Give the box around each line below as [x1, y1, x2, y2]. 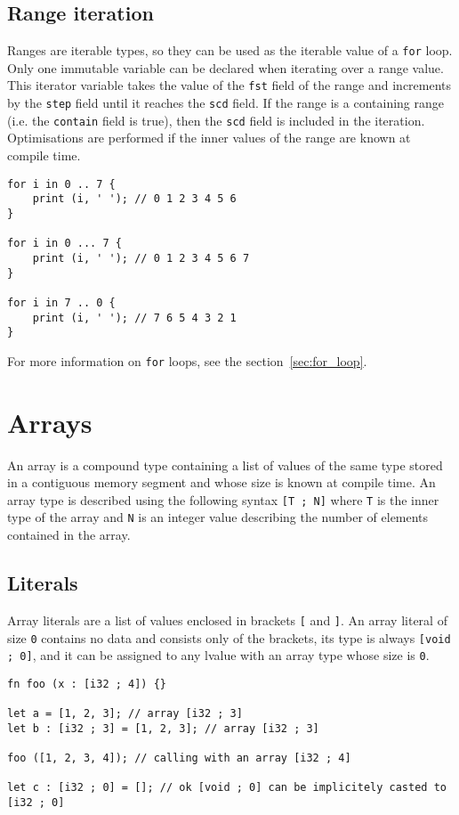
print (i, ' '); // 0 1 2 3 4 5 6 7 [32, 251, 250, 265]
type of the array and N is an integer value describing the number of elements [7, 508, 429, 526]
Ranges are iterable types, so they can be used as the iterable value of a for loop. [7, 41, 453, 60]
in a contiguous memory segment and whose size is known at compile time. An [7, 473, 436, 492]
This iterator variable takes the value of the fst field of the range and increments [7, 76, 452, 94]
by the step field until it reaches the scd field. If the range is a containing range [7, 94, 445, 112]
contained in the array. [7, 526, 131, 544]
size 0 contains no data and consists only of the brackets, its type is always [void [7, 628, 451, 647]
